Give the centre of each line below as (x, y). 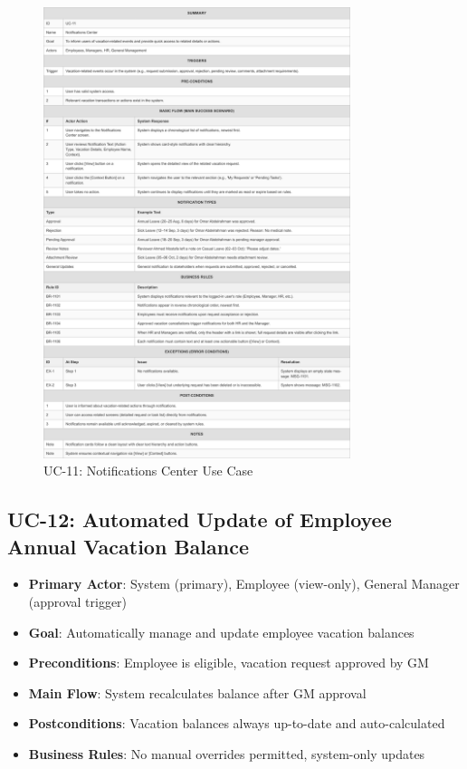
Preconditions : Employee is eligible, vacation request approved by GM (229, 663)
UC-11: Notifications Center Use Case (148, 471)
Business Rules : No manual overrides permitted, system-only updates (227, 753)
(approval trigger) (78, 601)
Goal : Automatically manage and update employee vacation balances (221, 632)
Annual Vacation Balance (128, 546)
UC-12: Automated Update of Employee (200, 519)
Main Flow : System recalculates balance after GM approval (197, 692)
